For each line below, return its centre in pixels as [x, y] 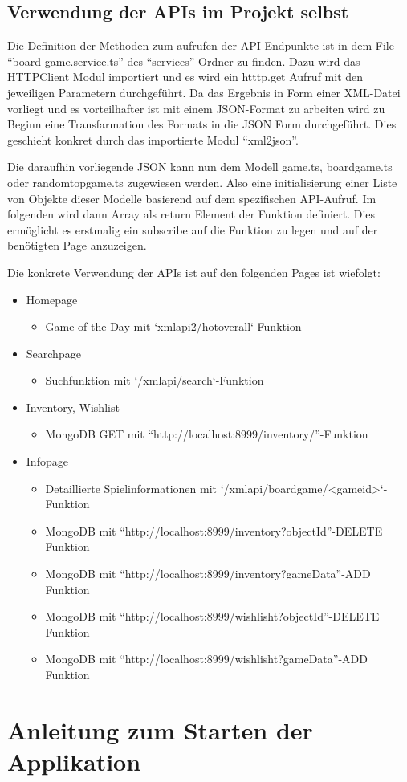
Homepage [52, 299]
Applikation [74, 761]
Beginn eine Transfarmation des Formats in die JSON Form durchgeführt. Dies [202, 124]
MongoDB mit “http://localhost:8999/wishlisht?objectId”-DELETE [212, 616]
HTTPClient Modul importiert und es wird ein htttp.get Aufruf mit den [185, 77]
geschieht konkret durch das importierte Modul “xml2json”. [153, 139]
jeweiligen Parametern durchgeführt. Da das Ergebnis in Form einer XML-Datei [204, 92]
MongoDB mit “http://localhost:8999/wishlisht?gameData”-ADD [206, 659]
